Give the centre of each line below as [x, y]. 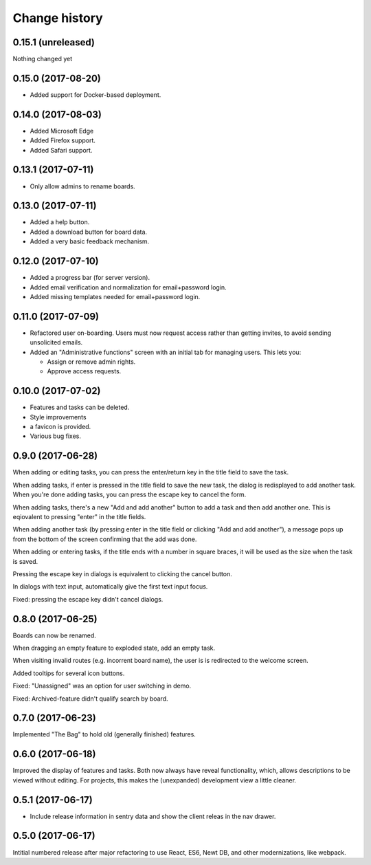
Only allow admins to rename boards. [82, 186]
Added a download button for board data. [89, 232]
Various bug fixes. [56, 436]
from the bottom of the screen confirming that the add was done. [105, 539]
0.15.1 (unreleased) [54, 42]
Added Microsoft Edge [62, 131]
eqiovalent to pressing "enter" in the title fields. [79, 516]
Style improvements [58, 417]
